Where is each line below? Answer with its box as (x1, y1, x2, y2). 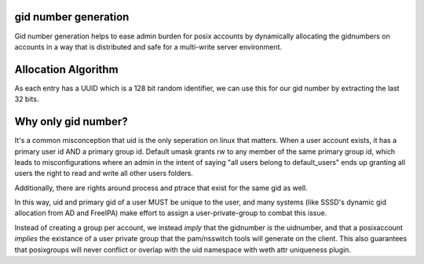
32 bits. (14, 94, 39, 104)
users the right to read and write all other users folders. (14, 169, 194, 178)
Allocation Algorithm (14, 63, 119, 76)
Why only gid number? (14, 115, 129, 129)
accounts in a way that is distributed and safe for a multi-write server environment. (14, 42, 283, 51)
